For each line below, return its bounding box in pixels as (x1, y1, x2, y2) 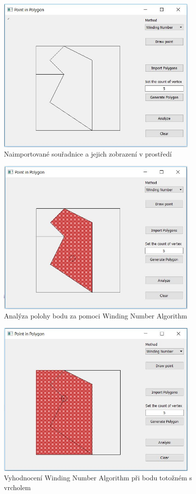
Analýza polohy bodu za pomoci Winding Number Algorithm (4, 311, 187, 321)
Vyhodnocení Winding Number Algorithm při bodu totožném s (4, 473, 192, 483)
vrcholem (4, 482, 31, 492)
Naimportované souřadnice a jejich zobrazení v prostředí (4, 149, 172, 159)
